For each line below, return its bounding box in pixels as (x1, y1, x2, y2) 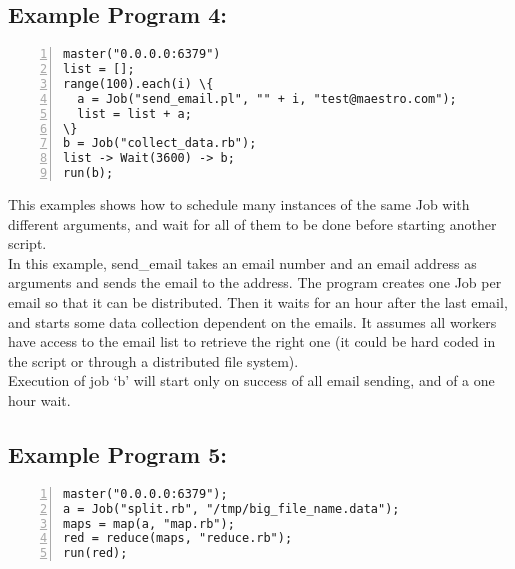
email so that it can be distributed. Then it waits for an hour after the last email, (8, 292, 508, 313)
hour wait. (8, 390, 71, 411)
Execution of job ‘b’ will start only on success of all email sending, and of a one (8, 370, 495, 391)
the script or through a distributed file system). (8, 350, 299, 371)
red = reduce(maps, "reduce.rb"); (63, 531, 293, 546)
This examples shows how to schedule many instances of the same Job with (8, 194, 470, 215)
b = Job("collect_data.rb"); (63, 136, 257, 151)
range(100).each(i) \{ (63, 76, 214, 91)
